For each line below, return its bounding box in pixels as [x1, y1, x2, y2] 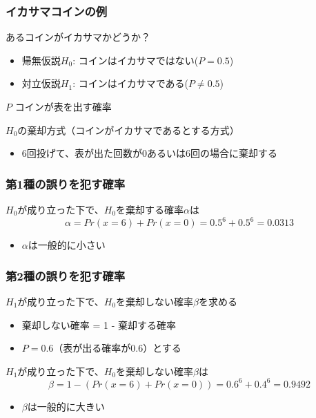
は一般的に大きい [27, 399, 105, 413]
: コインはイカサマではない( [72, 53, 199, 67]
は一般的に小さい [28, 238, 106, 252]
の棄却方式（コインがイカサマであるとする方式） [17, 122, 239, 137]
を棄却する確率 [116, 202, 184, 216]
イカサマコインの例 [6, 2, 108, 19]
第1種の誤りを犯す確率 [6, 175, 125, 192]
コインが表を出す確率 [14, 99, 112, 113]
